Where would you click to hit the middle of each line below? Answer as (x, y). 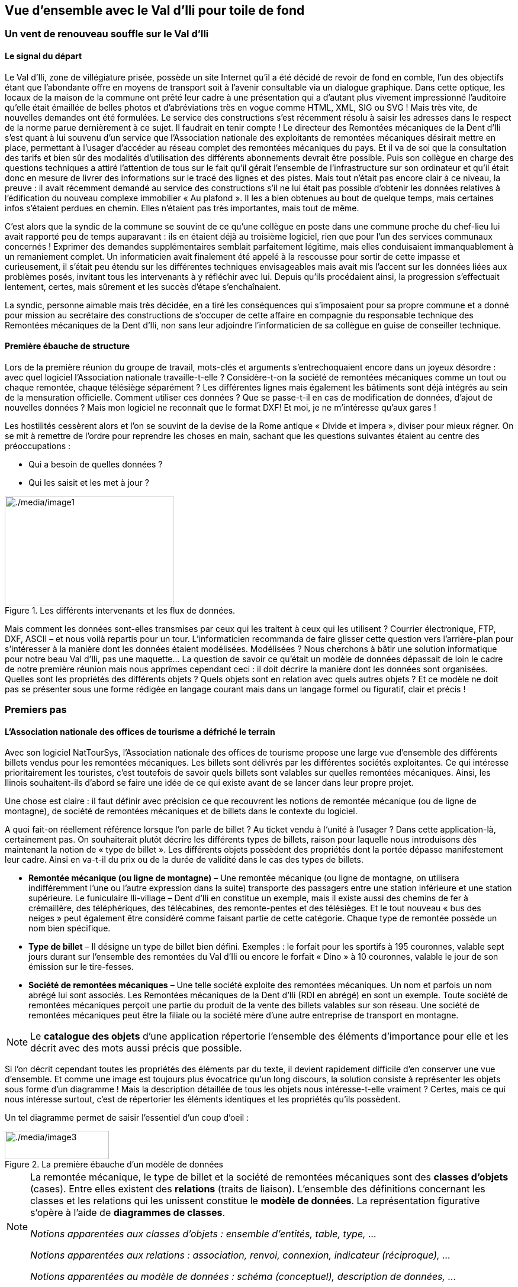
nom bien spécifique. (70, 928)
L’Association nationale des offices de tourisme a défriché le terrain (140, 731)
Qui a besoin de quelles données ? (96, 464)
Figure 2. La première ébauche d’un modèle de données (114, 1165)
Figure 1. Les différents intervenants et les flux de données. (120, 610)
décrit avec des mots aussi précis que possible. (136, 1048)
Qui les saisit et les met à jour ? (89, 482)
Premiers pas (36, 710)
